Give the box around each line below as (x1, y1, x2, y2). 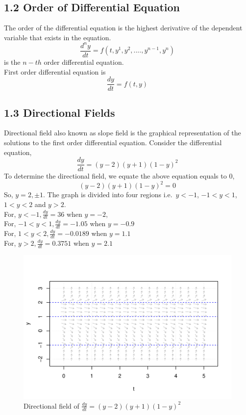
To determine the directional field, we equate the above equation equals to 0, (4, 171, 235, 181)
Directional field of (24, 400, 79, 411)
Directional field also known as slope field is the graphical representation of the (4, 128, 241, 138)
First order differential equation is (4, 66, 106, 77)
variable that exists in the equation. (4, 32, 111, 42)
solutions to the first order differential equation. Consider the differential (4, 137, 222, 147)
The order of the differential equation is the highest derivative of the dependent (4, 23, 243, 33)
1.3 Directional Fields (4, 104, 115, 120)
